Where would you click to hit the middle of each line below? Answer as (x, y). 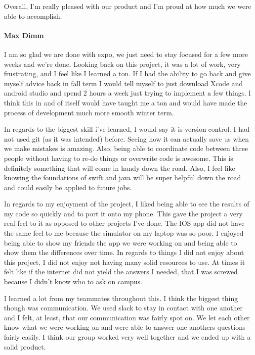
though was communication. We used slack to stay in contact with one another (123, 308)
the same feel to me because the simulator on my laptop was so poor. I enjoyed (124, 233)
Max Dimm (24, 35)
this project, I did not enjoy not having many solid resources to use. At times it (125, 262)
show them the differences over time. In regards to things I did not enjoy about (124, 252)
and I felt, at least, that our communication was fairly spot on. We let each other (127, 317)
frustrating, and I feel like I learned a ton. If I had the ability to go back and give (127, 74)
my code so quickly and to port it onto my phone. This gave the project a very (123, 213)
